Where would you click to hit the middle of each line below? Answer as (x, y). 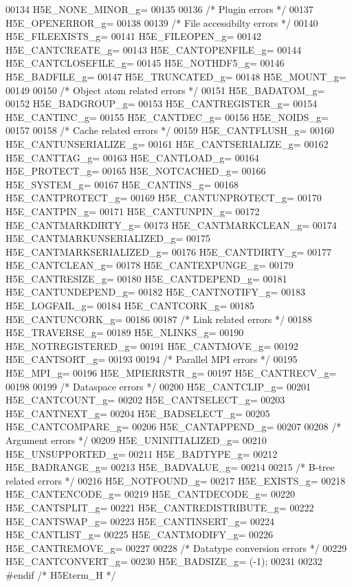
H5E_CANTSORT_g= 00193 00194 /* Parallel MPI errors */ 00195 (152, 359)
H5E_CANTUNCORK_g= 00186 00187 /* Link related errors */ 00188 (159, 319)
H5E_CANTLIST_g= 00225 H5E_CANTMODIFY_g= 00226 (140, 534)
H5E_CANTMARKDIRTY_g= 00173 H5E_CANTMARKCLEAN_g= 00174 (171, 224)
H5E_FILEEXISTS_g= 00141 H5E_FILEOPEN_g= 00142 (134, 36)
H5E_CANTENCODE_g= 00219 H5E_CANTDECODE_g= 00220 (150, 494)
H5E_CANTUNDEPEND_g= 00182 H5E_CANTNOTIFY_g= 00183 (155, 292)
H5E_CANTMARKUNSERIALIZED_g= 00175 (108, 238)
